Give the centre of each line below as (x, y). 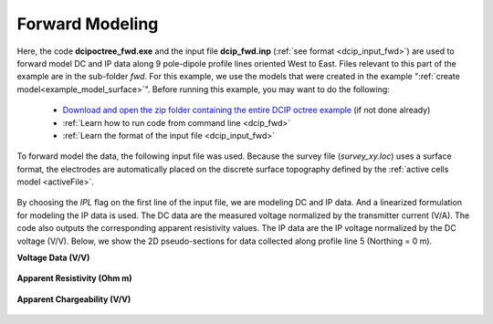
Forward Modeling (88, 24)
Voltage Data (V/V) (53, 258)
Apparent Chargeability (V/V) (74, 299)
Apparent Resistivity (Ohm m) (74, 278)
